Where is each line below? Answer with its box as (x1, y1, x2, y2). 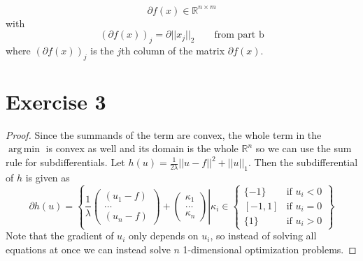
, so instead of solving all (210, 228, 317, 243)
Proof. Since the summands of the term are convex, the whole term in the (6, 127, 322, 142)
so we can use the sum (255, 141, 352, 156)
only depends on (128, 228, 199, 243)
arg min (8, 144, 41, 155)
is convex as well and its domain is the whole (45, 141, 239, 156)
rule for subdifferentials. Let (6, 155, 125, 169)
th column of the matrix (121, 43, 225, 57)
